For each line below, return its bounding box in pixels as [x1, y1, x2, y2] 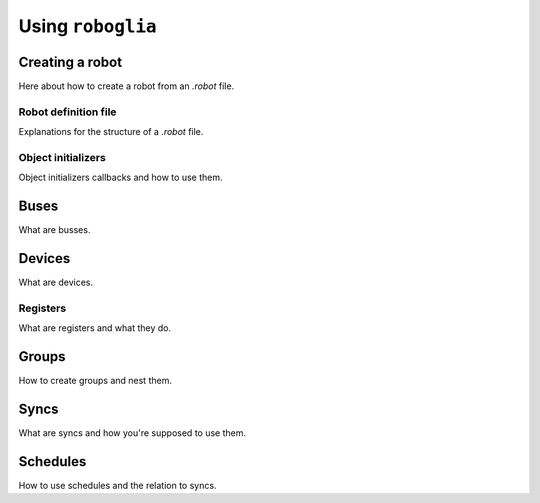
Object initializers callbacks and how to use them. [18, 171, 223, 184]
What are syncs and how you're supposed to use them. [18, 427, 247, 439]
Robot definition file [18, 105, 117, 119]
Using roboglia [18, 15, 157, 37]
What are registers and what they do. [18, 322, 172, 334]
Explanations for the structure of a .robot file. [18, 126, 204, 138]
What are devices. [18, 276, 94, 289]
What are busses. [18, 224, 91, 236]
